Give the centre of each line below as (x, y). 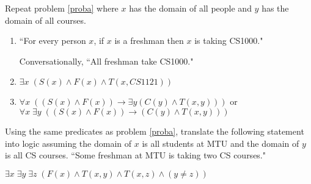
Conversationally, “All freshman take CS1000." (106, 61)
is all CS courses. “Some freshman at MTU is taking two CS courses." (135, 155)
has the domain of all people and (190, 8)
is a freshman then (149, 41)
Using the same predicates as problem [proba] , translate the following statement (155, 131)
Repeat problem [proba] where (62, 8)
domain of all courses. (46, 20)
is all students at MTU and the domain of (221, 143)
